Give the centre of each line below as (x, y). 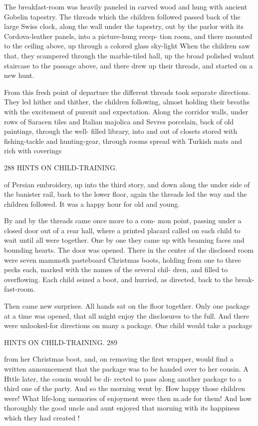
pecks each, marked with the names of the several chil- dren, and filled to (116, 269)
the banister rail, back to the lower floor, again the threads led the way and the (126, 194)
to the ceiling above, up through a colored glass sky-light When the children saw (127, 46)
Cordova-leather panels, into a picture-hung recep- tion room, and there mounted (128, 36)
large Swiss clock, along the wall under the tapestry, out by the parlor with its (124, 26)
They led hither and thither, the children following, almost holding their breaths (127, 102)
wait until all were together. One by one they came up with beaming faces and (124, 240)
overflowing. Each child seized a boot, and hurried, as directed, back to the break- (129, 279)
